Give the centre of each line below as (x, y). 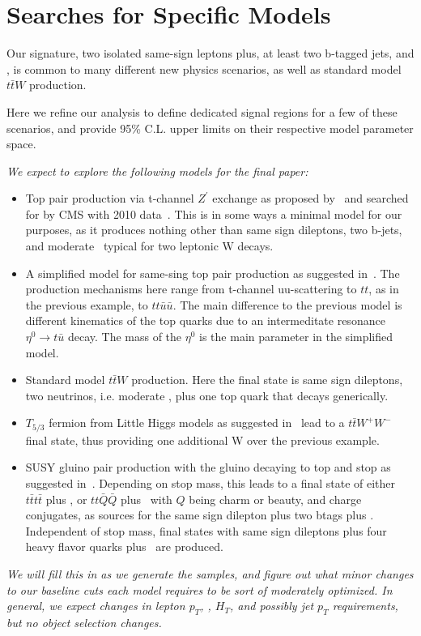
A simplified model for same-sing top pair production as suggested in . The (213, 273)
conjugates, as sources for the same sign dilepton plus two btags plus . (200, 515)
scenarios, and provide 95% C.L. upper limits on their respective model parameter (210, 128)
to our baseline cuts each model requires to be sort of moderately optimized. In (200, 589)
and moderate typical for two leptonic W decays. (149, 246)
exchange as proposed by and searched (310, 198)
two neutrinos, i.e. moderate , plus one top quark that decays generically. (207, 395)
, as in (384, 289)
